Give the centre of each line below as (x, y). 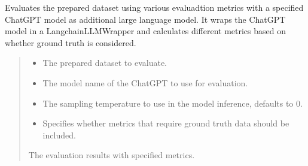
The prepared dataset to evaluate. (105, 63)
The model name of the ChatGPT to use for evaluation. (145, 82)
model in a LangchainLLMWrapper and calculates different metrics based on (145, 31)
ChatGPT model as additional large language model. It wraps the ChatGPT (145, 19)
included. (59, 135)
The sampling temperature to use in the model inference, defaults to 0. (173, 103)
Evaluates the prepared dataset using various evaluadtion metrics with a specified (154, 7)
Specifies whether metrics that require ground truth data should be (166, 123)
